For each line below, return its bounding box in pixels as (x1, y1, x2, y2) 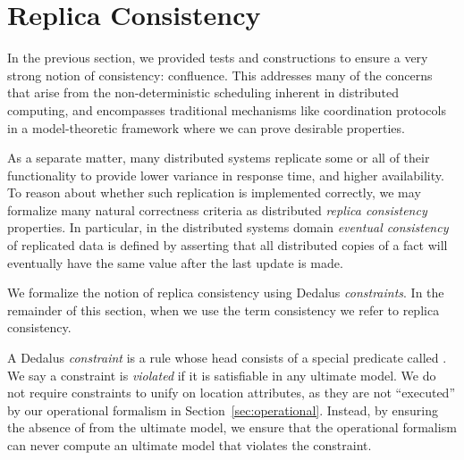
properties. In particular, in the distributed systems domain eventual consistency (7, 218, 449, 237)
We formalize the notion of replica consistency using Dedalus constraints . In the (7, 283, 444, 302)
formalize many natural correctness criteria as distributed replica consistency (7, 200, 427, 219)
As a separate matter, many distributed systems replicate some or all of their (7, 148, 430, 167)
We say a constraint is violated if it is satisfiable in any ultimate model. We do (7, 365, 436, 384)
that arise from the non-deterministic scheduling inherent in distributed (7, 83, 400, 102)
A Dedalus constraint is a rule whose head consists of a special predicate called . (7, 348, 447, 367)
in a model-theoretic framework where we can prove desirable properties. (7, 118, 405, 137)
